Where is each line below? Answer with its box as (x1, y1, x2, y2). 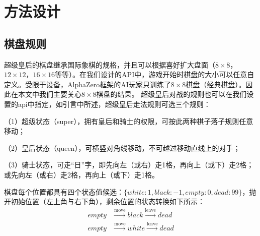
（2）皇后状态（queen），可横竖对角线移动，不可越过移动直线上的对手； (4, 142, 240, 153)
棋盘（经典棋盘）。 (186, 79, 246, 89)
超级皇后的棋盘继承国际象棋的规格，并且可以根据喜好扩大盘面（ (4, 59, 215, 70)
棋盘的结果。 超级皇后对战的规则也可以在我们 (96, 89, 247, 99)
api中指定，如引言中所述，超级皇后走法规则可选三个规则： (18, 98, 211, 109)
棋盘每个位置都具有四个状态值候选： (4, 186, 124, 197)
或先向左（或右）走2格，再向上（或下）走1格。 (4, 169, 159, 180)
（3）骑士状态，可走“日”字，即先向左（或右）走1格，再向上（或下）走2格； (4, 159, 254, 170)
